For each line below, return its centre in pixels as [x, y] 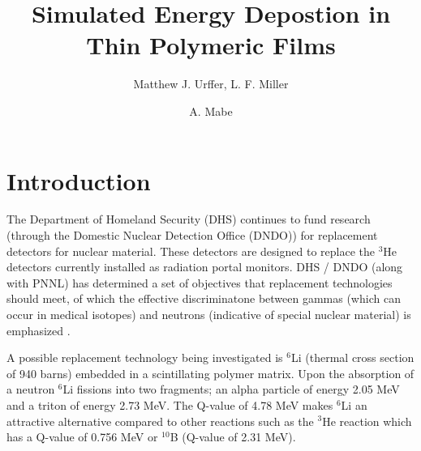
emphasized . [39, 330]
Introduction [79, 180]
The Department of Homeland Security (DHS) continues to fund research [189, 219]
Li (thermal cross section [352, 357]
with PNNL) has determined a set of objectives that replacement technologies [200, 282]
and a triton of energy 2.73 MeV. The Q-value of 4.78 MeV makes [170, 404]
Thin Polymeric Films [211, 45]
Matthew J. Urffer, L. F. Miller [211, 84]
